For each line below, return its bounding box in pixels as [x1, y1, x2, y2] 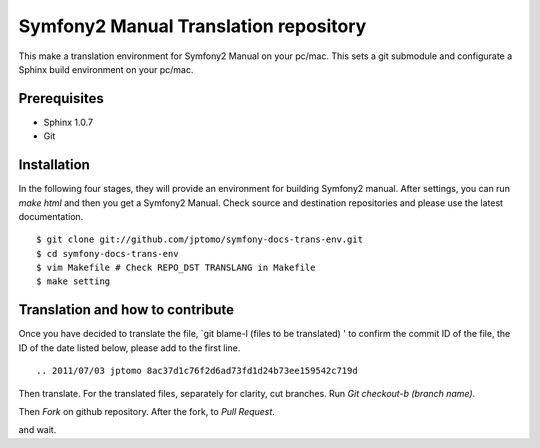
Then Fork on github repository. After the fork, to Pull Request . [18, 405, 275, 417]
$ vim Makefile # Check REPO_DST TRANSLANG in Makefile [36, 262, 316, 274]
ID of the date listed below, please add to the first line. [18, 341, 241, 354]
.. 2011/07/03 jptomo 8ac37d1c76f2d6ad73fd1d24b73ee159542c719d [36, 365, 359, 377]
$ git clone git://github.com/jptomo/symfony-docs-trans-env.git [36, 234, 364, 245]
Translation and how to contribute [18, 301, 235, 319]
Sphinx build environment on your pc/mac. [18, 63, 194, 75]
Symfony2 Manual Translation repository [18, 15, 367, 37]
